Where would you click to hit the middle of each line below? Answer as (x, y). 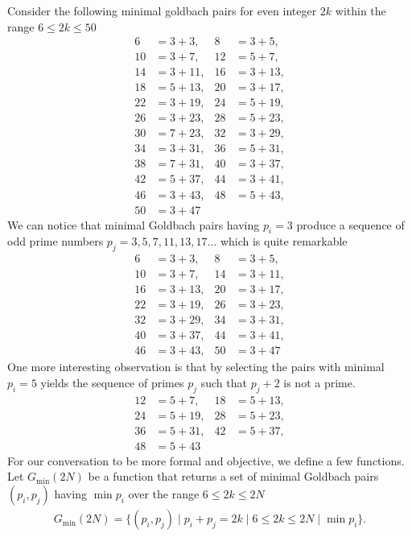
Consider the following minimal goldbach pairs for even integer (162, 10)
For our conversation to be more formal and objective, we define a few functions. (206, 460)
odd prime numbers (56, 241)
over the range (164, 494)
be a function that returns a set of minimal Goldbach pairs (233, 476)
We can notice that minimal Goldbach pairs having (134, 224)
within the (360, 10)
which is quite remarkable (284, 241)
